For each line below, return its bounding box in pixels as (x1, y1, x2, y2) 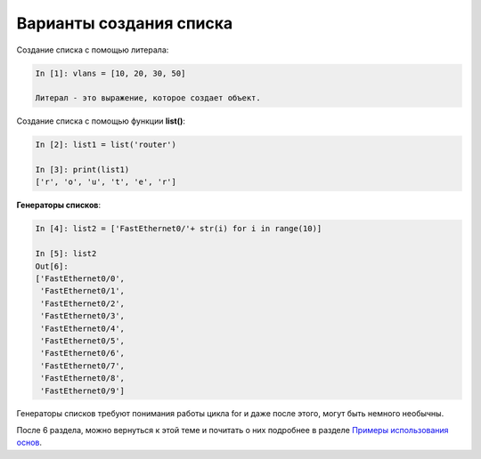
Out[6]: (35, 261, 69, 271)
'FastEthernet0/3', (40, 311, 125, 321)
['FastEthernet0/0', (35, 273, 125, 284)
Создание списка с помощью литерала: (16, 44, 169, 55)
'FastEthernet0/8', (40, 374, 125, 383)
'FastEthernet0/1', (40, 286, 125, 296)
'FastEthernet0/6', (40, 348, 125, 358)
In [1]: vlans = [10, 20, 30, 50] (35, 68, 186, 78)
